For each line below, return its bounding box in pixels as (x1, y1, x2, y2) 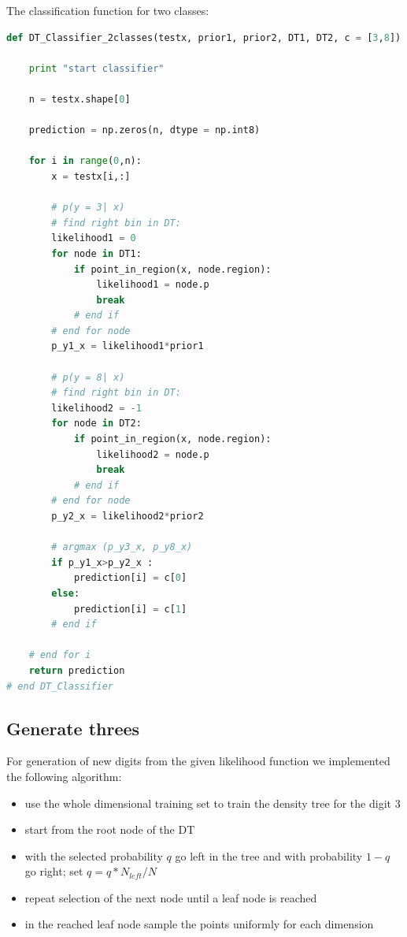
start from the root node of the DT (24, 821, 195, 838)
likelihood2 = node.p (96, 448, 209, 460)
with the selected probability (24, 847, 163, 864)
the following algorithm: (6, 768, 122, 784)
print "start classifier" (28, 62, 165, 74)
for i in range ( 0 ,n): (28, 155, 142, 167)
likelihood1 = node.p (96, 279, 209, 291)
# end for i (28, 649, 91, 661)
